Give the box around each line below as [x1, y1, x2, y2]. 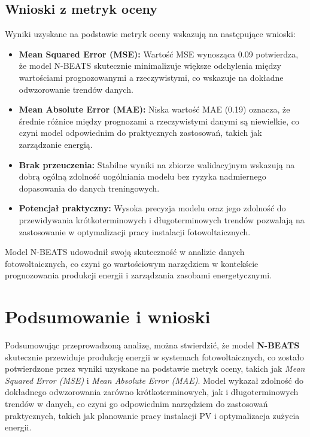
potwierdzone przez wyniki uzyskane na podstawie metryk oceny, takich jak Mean [5, 362, 305, 375]
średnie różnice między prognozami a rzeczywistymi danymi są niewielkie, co [19, 114, 299, 127]
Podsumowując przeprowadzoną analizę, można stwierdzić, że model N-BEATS [5, 339, 300, 351]
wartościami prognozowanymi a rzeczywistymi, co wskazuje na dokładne [19, 71, 284, 83]
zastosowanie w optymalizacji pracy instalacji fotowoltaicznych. [19, 225, 251, 238]
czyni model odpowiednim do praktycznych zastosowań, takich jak [19, 126, 262, 139]
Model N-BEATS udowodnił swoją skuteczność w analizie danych [5, 245, 245, 258]
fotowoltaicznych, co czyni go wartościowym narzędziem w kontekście [5, 257, 259, 269]
